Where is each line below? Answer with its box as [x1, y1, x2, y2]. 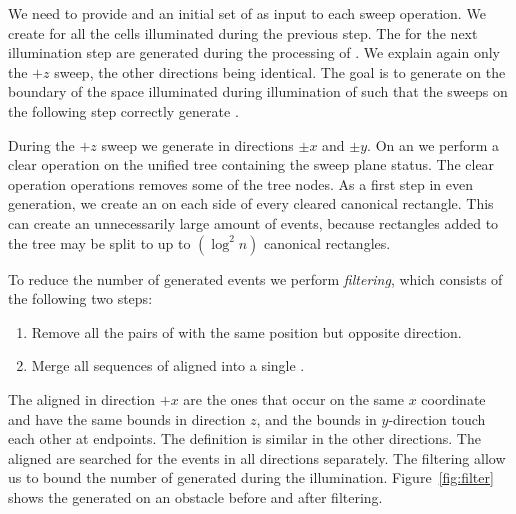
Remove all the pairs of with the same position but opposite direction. [31, 321, 462, 342]
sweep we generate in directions [101, 134, 294, 155]
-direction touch [388, 408, 486, 429]
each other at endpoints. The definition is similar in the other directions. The [8, 428, 481, 449]
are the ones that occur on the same [183, 388, 404, 409]
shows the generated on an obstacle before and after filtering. [8, 486, 383, 507]
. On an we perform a [367, 134, 500, 155]
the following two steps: [8, 288, 153, 309]
